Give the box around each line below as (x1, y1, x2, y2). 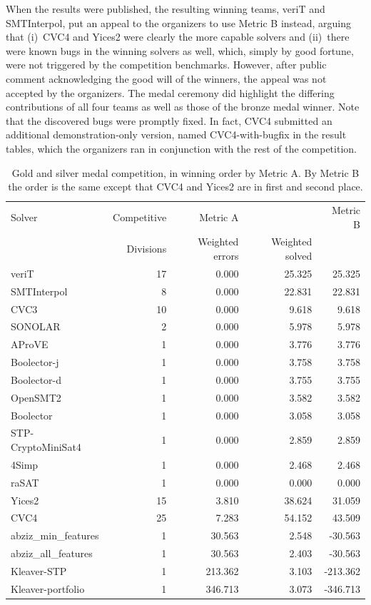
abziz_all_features (11, 546, 93, 561)
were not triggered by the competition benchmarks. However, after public (6, 57, 327, 72)
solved (285, 248, 312, 263)
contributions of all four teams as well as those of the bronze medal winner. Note (6, 99, 360, 114)
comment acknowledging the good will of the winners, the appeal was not (6, 71, 327, 86)
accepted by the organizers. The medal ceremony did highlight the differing (6, 85, 335, 100)
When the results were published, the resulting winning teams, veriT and (6, 1, 325, 16)
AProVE (11, 337, 49, 352)
